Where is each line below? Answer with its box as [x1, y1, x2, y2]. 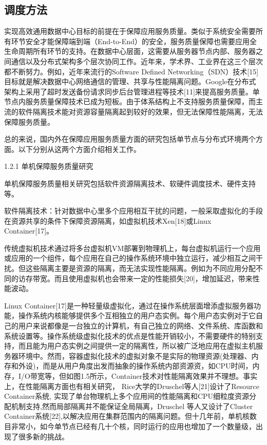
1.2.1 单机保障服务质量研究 [4, 161, 93, 171]
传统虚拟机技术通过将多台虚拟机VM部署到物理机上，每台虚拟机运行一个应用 [4, 242, 261, 253]
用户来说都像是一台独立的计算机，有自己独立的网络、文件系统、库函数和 [18, 320, 263, 331]
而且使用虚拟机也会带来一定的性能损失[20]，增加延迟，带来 [54, 273, 253, 283]
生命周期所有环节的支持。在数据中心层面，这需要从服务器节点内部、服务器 [4, 46, 256, 56]
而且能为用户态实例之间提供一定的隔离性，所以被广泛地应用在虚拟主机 [18, 340, 256, 351]
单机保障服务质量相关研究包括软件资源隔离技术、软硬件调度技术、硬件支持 [4, 178, 256, 188]
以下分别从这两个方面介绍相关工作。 [18, 143, 141, 154]
